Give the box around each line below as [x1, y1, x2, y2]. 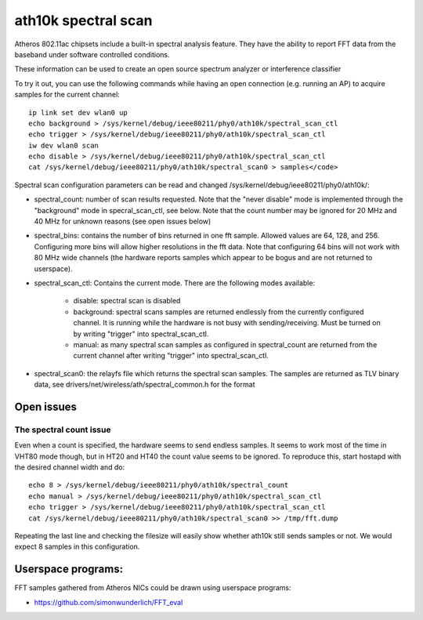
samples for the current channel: [14, 90, 121, 100]
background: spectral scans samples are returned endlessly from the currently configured [73, 306, 364, 317]
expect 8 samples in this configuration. [14, 542, 140, 552]
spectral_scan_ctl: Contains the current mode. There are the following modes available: [34, 278, 316, 288]
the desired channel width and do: [14, 462, 125, 472]
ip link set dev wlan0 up [28, 108, 128, 117]
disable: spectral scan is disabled [73, 296, 181, 306]
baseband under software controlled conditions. [14, 49, 170, 59]
